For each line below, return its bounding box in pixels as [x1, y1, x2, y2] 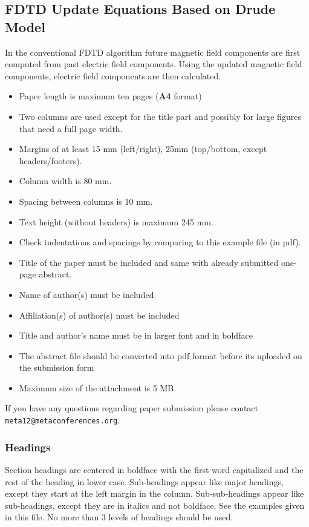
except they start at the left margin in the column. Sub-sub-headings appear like [5, 487, 304, 500]
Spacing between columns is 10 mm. [19, 194, 153, 207]
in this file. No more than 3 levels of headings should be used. [5, 511, 233, 523]
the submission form [19, 361, 94, 374]
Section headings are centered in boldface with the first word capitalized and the [5, 463, 304, 476]
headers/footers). [19, 154, 82, 167]
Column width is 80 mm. [19, 174, 112, 187]
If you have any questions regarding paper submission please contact [5, 402, 259, 414]
